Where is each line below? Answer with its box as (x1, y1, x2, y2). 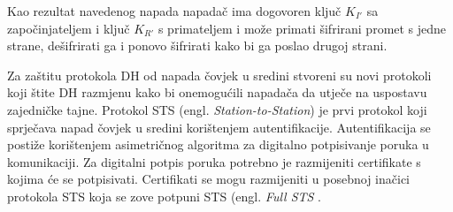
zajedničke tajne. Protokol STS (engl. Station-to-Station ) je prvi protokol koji (7, 100, 427, 118)
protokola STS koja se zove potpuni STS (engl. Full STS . (7, 186, 321, 205)
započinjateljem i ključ (7, 19, 130, 37)
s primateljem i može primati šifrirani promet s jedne (157, 19, 447, 37)
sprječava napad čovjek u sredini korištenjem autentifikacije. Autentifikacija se (7, 117, 431, 136)
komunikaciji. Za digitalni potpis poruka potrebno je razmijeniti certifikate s (7, 152, 421, 170)
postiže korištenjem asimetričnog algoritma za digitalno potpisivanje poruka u (7, 135, 429, 154)
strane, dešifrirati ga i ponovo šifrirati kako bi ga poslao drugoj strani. (7, 36, 388, 55)
